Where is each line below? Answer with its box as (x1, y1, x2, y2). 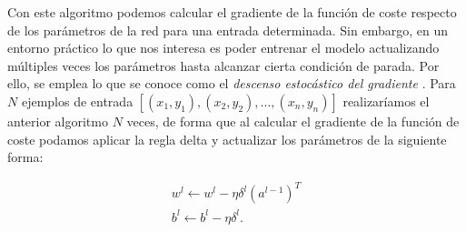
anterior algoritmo (7, 111, 108, 130)
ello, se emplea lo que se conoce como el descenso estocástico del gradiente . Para (7, 74, 456, 93)
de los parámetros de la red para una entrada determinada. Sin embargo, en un (7, 20, 449, 39)
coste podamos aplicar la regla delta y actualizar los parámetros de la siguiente (7, 129, 447, 148)
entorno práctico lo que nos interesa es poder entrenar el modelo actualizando (7, 38, 440, 57)
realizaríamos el (342, 91, 430, 110)
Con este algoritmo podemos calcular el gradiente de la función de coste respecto (7, 3, 457, 21)
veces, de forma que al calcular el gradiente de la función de (126, 111, 460, 130)
